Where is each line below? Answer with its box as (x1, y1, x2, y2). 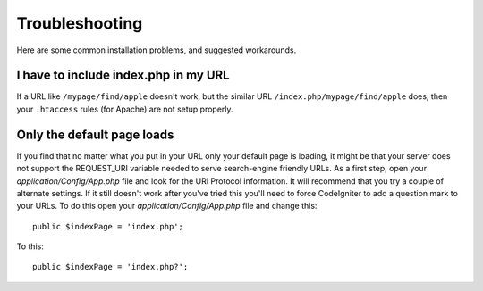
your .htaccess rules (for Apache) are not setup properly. (16, 104, 233, 114)
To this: (16, 241, 44, 252)
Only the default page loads (16, 127, 174, 142)
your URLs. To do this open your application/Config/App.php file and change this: (16, 201, 318, 212)
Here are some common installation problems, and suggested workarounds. (16, 45, 297, 55)
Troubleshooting (16, 13, 143, 33)
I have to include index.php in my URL (16, 68, 230, 83)
